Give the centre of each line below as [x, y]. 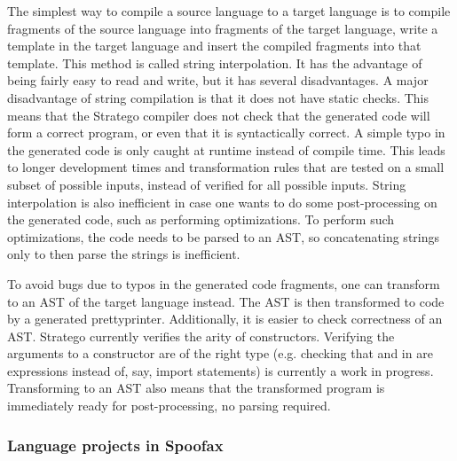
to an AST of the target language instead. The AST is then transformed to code [226, 301]
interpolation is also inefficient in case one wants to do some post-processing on [222, 202]
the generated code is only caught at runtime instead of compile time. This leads [226, 149]
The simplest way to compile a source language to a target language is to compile [229, 11]
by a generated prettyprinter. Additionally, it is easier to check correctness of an [225, 319]
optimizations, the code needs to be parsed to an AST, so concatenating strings [224, 236]
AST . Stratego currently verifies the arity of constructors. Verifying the [201, 336]
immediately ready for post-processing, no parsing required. [169, 406]
